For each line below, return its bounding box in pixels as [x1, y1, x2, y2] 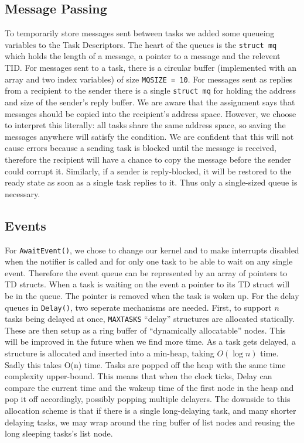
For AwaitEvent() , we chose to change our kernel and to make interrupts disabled [5, 243, 299, 256]
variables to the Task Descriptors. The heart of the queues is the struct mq [5, 38, 277, 50]
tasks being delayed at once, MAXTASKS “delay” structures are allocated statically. [5, 312, 295, 325]
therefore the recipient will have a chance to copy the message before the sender [5, 153, 291, 165]
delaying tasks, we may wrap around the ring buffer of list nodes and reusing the [5, 415, 295, 428]
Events [5, 216, 46, 234]
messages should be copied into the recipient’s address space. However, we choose [5, 107, 296, 119]
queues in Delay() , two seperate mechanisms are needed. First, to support [5, 301, 272, 313]
